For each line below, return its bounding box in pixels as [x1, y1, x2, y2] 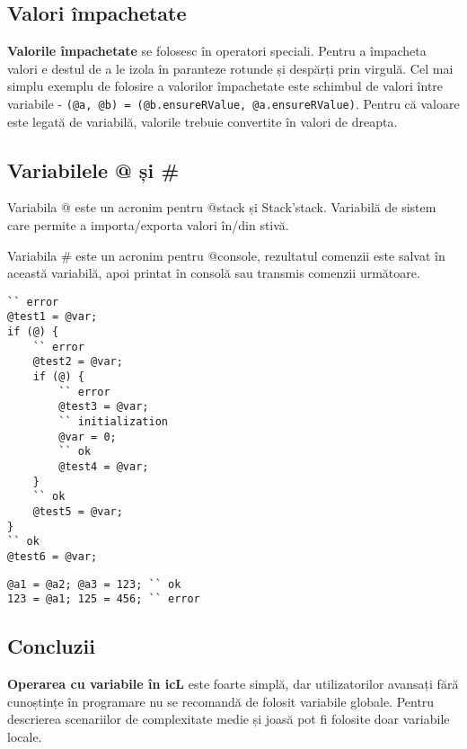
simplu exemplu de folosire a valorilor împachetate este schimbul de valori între [7, 76, 444, 95]
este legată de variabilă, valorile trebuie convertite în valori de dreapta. [7, 111, 398, 130]
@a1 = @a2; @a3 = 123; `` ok [7, 577, 181, 591]
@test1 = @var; [7, 310, 98, 324]
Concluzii [7, 632, 95, 660]
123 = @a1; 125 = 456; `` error [7, 593, 200, 606]
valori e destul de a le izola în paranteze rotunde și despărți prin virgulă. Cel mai [7, 58, 454, 77]
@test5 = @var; [32, 505, 123, 518]
